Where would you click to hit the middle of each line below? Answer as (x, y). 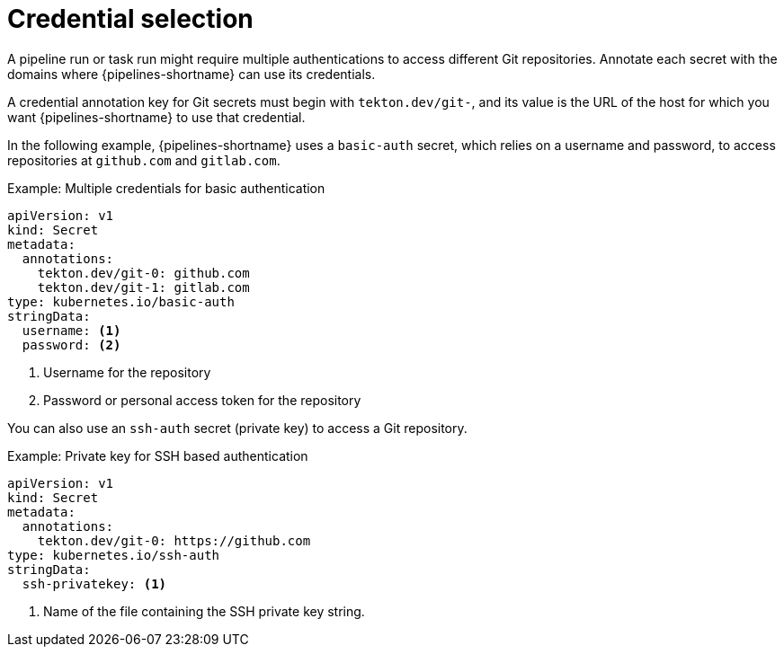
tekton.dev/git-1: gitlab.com (143, 287)
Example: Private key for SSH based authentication (158, 455)
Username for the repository (127, 372)
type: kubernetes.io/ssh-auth (114, 555)
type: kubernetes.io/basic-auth (121, 301)
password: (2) (71, 345)
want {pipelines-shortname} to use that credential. (156, 117)
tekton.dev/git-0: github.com (143, 273)
